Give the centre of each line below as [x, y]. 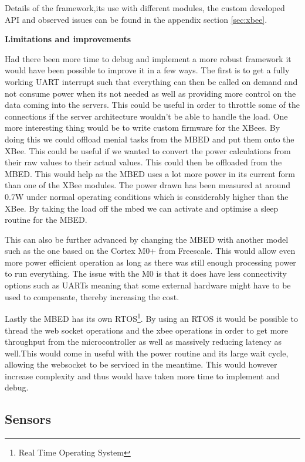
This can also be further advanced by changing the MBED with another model [147, 239]
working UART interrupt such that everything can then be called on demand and [151, 81]
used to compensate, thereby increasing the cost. [92, 296]
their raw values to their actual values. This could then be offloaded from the [143, 162]
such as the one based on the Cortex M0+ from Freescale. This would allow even [150, 251]
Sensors [28, 419]
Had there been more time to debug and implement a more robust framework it [148, 58]
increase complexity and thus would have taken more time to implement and [142, 376]
